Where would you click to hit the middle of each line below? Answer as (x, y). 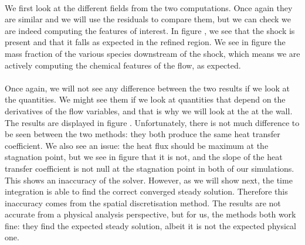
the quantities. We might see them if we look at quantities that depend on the (145, 99)
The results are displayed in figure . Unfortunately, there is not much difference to (152, 122)
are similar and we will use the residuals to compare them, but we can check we (148, 19)
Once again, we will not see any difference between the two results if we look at (147, 88)
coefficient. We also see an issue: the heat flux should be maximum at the (137, 145)
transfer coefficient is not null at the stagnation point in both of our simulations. (150, 168)
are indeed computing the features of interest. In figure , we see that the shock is (150, 30)
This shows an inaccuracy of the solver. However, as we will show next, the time (149, 180)
